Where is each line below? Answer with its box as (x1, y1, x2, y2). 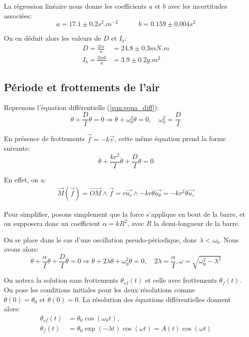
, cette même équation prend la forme (114, 133, 226, 144)
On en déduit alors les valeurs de (4, 33, 101, 43)
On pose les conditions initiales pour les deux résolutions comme (4, 284, 195, 294)
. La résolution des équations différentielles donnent (78, 294, 231, 304)
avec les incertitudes (168, 1, 228, 11)
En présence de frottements (4, 133, 85, 144)
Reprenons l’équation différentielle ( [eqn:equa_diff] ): (4, 102, 159, 112)
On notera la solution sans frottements (4, 275, 119, 285)
